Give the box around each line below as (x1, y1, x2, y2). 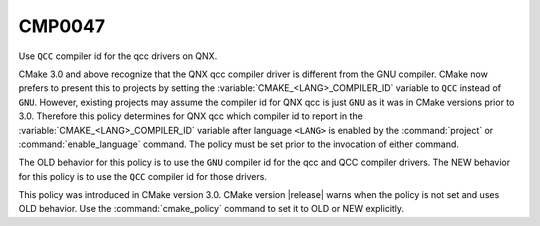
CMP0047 (18, 15, 105, 37)
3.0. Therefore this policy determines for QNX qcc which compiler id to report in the (18, 110, 364, 122)
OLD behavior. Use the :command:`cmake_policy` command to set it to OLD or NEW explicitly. (18, 203, 405, 215)
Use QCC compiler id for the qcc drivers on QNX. (18, 50, 218, 62)
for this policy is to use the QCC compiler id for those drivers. (18, 170, 267, 182)
